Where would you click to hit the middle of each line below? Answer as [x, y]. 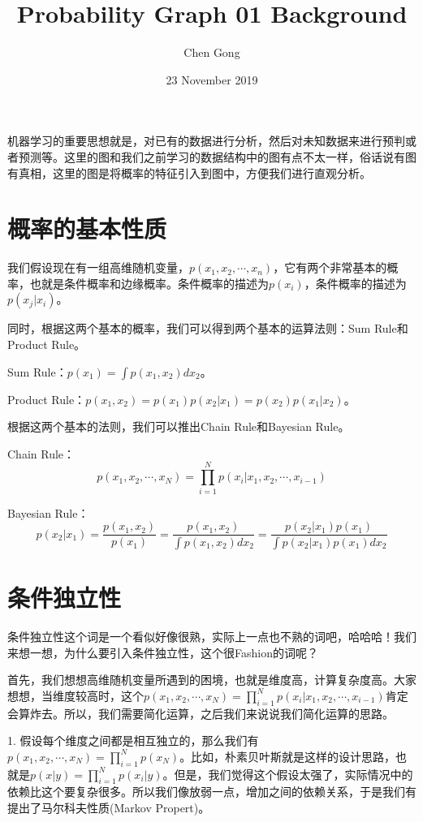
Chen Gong [212, 52]
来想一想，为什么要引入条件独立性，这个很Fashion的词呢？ [163, 652]
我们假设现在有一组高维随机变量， [98, 267]
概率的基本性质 [87, 228]
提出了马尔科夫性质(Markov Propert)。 [109, 808]
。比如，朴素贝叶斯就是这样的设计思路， [288, 756]
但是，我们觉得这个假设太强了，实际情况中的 [294, 774]
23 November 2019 [212, 79]
